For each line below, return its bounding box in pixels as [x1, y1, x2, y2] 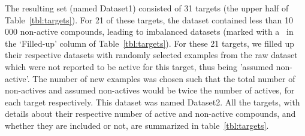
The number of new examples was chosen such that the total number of [32, 72, 295, 84]
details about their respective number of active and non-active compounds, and [5, 107, 296, 120]
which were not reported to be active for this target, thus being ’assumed [5, 60, 274, 72]
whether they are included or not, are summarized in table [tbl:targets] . [5, 119, 269, 131]
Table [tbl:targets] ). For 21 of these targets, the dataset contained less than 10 [5, 13, 294, 26]
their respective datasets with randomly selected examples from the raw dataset [5, 49, 298, 61]
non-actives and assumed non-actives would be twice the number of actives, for [5, 84, 295, 96]
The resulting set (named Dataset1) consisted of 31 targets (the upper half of [5, 2, 289, 14]
